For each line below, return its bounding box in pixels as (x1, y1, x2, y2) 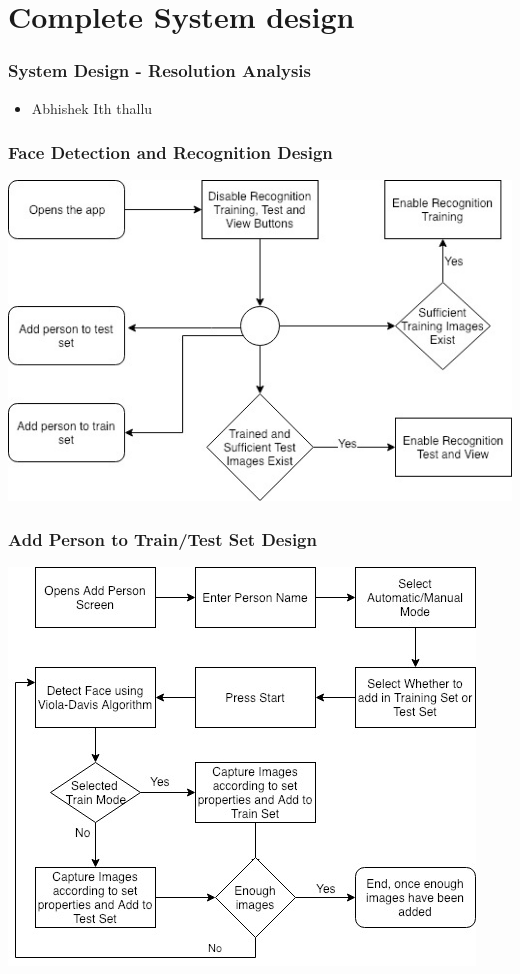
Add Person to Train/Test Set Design (8, 527, 317, 552)
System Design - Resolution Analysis (8, 58, 311, 83)
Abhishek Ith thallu (31, 97, 153, 118)
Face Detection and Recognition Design (8, 140, 333, 165)
